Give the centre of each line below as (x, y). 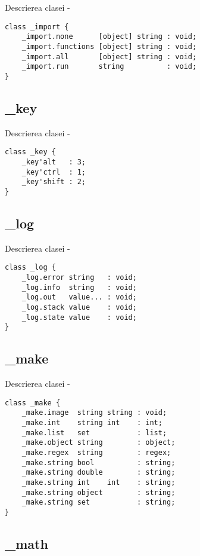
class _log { (30, 268)
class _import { (37, 27)
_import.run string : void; (109, 67)
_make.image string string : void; (94, 413)
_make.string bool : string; (99, 462)
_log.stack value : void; (79, 308)
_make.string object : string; (99, 492)
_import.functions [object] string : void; (109, 46)
